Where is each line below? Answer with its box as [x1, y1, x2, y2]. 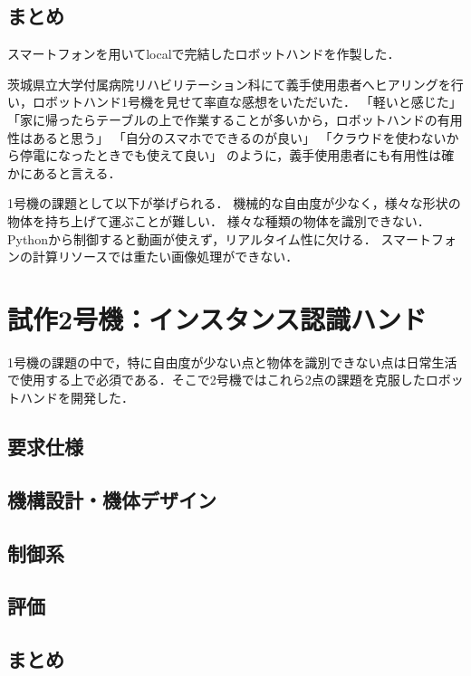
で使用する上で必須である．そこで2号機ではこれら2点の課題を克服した [7, 370, 426, 389]
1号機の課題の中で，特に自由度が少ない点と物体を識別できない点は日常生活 [7, 352, 457, 371]
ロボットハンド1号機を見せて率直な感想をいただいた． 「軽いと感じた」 [32, 92, 462, 111]
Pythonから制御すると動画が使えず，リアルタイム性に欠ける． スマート [7, 229, 432, 248]
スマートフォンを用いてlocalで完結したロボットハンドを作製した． [7, 44, 400, 63]
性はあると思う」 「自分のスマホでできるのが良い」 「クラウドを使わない [7, 128, 447, 147]
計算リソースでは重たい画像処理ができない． [32, 247, 299, 266]
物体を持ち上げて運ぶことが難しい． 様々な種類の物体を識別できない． [7, 211, 430, 230]
